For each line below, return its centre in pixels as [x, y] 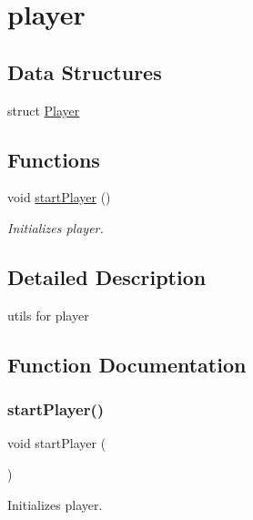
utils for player [48, 315]
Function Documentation [127, 364]
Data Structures [85, 71]
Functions [54, 159]
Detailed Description [107, 276]
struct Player [44, 110]
